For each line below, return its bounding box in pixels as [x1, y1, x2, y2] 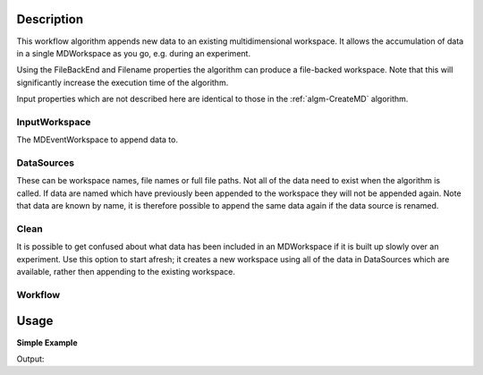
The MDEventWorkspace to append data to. [16, 134, 179, 145]
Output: [16, 354, 45, 364]
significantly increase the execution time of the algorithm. [16, 77, 229, 88]
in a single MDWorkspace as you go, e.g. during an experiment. [16, 47, 250, 58]
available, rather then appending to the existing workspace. [16, 267, 236, 277]
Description [16, 12, 84, 27]
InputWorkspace [16, 115, 91, 128]
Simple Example [16, 337, 78, 348]
